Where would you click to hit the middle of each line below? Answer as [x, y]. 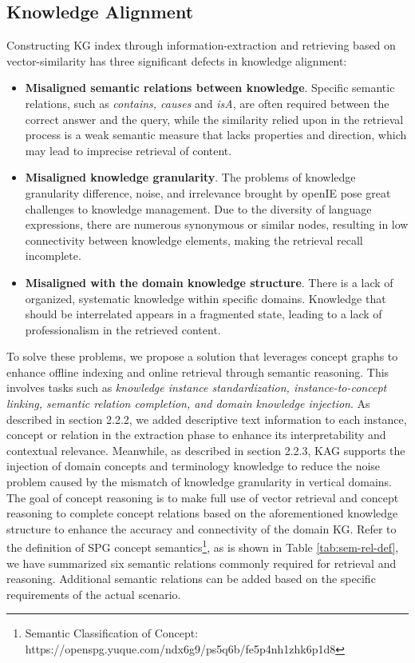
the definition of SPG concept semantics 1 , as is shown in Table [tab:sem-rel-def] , [203, 546]
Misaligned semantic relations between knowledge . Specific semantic [210, 88]
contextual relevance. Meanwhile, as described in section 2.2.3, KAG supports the [206, 450]
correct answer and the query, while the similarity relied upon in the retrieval [214, 119]
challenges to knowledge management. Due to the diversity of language [198, 208]
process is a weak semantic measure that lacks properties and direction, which [216, 135]
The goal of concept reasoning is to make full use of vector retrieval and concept [203, 497]
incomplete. [53, 256]
